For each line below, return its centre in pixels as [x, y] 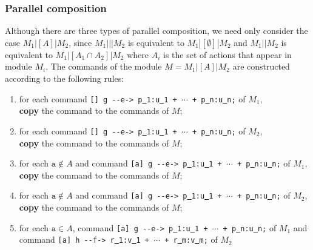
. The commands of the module [104, 66]
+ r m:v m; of [191, 239]
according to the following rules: [65, 78]
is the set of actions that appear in [227, 54]
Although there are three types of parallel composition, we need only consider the [156, 31]
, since [80, 42]
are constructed [261, 66]
